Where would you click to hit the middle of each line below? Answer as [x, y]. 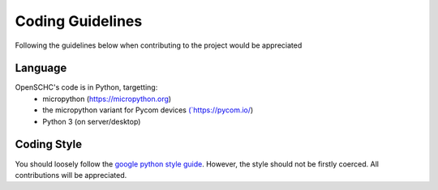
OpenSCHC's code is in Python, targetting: [86, 87]
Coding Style [49, 144]
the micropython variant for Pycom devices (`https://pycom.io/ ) [148, 110]
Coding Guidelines [79, 21]
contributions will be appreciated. [71, 175]
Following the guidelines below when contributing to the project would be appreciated [159, 45]
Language [41, 68]
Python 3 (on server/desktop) [92, 121]
